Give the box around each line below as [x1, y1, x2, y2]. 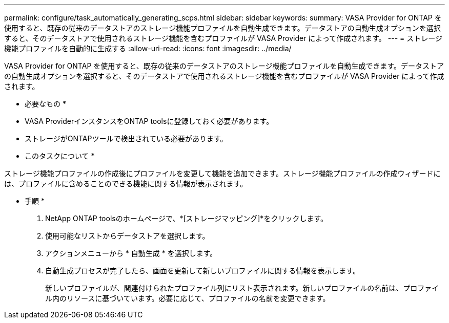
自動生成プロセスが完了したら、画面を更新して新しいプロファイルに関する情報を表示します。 [45, 266, 360, 275]
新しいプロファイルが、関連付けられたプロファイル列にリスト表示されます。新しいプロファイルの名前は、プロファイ [45, 284, 439, 292]
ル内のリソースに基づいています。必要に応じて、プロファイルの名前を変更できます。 [45, 294, 330, 303]
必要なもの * [25, 99, 66, 108]
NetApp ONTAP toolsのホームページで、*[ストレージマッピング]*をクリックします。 [45, 214, 328, 223]
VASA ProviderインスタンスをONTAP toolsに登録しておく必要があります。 [25, 117, 274, 125]
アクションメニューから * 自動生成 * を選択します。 [45, 249, 217, 257]
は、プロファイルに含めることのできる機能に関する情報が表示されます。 [4, 179, 248, 188]
